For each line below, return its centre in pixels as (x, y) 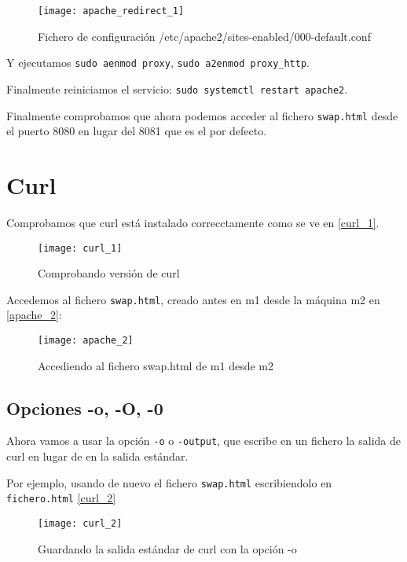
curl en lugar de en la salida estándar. (97, 456)
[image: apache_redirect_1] (111, 11)
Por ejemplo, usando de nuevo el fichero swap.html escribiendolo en (169, 482)
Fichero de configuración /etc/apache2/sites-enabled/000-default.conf (204, 36)
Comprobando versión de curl (109, 273)
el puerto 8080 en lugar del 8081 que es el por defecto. (137, 131)
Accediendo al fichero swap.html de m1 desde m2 (156, 365)
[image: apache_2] (86, 341)
